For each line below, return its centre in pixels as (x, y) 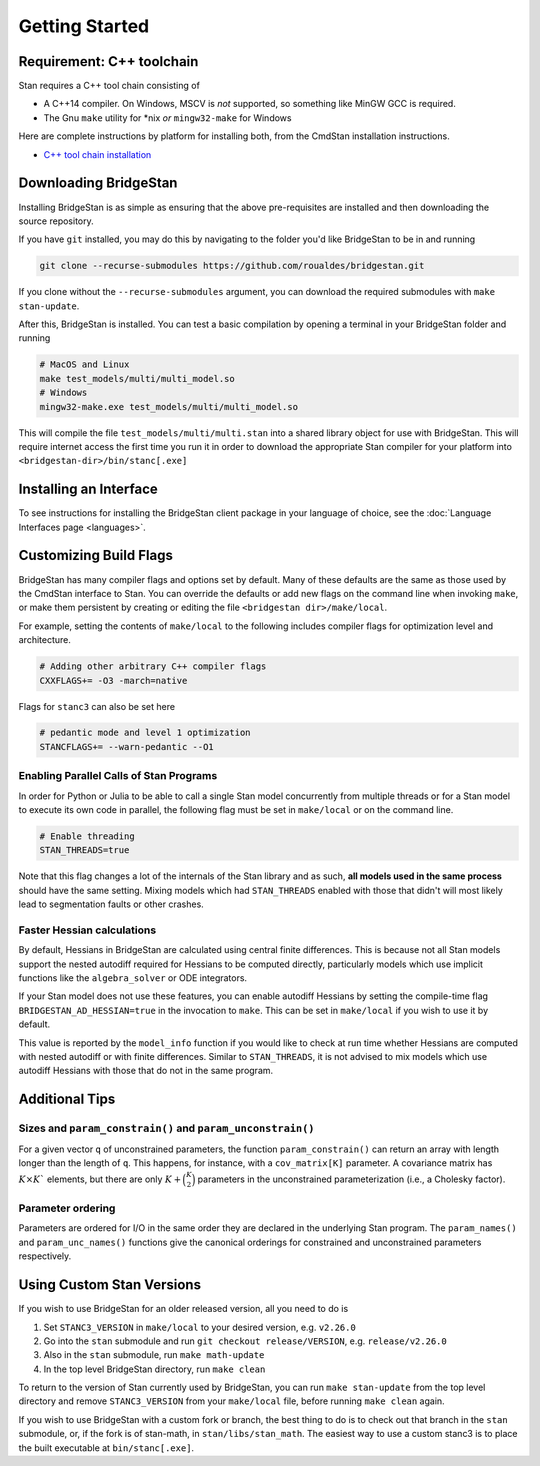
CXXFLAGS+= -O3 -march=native (113, 680)
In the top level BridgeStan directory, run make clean (154, 1369)
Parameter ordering (67, 1208)
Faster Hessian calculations (87, 930)
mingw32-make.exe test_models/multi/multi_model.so (169, 406)
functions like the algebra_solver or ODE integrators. (133, 978)
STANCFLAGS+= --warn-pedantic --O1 (126, 746)
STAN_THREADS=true (84, 850)
